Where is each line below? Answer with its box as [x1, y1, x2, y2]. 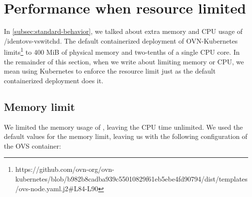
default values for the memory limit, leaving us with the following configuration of [4, 131, 248, 141]
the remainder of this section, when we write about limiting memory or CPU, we [4, 56, 244, 66]
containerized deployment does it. [4, 75, 104, 85]
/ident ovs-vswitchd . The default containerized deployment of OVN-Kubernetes [4, 35, 238, 45]
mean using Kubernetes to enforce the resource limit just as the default [4, 66, 216, 76]
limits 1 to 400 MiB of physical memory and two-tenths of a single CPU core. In [4, 45, 240, 57]
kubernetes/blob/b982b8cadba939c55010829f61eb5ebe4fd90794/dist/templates [15, 173, 248, 183]
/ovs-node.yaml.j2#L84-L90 [15, 183, 98, 193]
